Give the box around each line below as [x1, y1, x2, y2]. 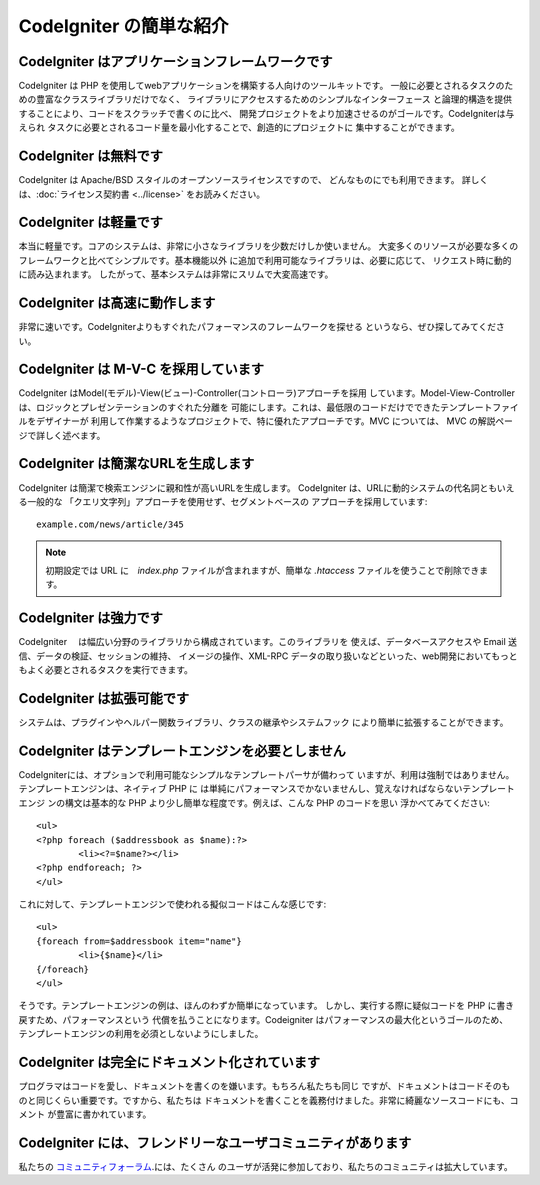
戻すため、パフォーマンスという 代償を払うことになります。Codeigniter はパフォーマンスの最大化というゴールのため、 [18, 1013, 509, 1025]
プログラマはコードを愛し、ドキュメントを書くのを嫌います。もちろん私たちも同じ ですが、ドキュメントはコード [18, 1080, 485, 1092]
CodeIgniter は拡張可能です [18, 690, 190, 707]
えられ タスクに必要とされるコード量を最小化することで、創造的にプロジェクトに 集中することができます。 [18, 121, 460, 134]
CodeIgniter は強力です [18, 610, 164, 627]
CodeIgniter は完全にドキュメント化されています [18, 1054, 320, 1071]
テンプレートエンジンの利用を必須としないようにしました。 [18, 1028, 264, 1040]
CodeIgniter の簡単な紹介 [18, 15, 229, 37]
